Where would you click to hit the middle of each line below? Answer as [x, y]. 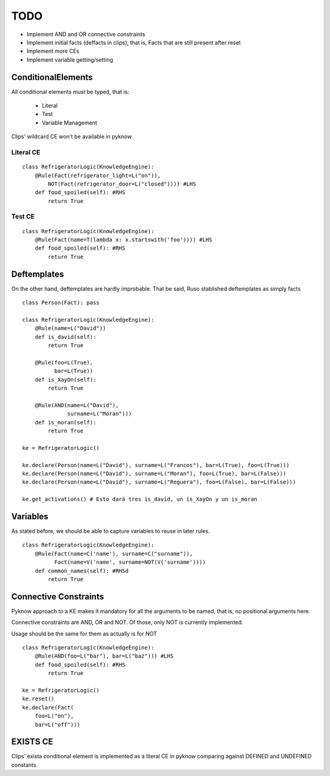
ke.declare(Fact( [48, 707]
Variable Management [70, 123]
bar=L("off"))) [57, 724]
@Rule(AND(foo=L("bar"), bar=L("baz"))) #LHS [104, 656]
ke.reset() [38, 699]
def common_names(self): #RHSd [82, 571]
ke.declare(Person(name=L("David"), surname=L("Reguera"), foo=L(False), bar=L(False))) [159, 482]
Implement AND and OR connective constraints [86, 34]
